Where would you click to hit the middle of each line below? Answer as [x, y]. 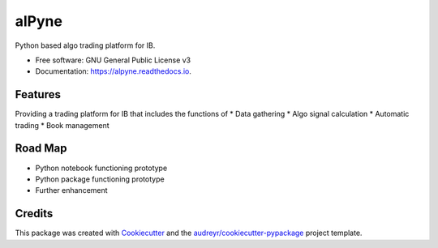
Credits [34, 214]
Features [38, 94]
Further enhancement [72, 190]
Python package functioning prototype [100, 179]
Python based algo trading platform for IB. [85, 45]
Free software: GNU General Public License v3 [113, 60]
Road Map [41, 149]
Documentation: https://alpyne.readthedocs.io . [114, 71]
